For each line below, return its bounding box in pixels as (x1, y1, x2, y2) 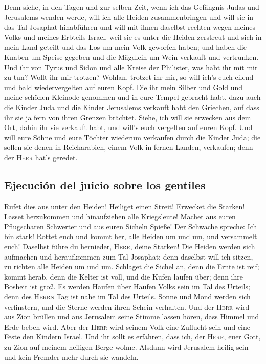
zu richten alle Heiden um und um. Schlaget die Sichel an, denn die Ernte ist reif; (4, 261, 259, 272)
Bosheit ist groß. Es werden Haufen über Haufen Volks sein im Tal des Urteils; (4, 281, 250, 292)
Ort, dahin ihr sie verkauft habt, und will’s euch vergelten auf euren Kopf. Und (4, 122, 253, 133)
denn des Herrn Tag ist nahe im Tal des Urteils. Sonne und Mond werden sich (4, 291, 251, 302)
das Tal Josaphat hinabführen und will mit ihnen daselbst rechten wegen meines (4, 22, 256, 32)
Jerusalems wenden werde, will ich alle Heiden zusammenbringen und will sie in (4, 11, 254, 22)
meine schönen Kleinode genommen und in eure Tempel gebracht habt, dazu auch (4, 92, 261, 102)
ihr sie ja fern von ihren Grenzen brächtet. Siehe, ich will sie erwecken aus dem (4, 112, 251, 122)
